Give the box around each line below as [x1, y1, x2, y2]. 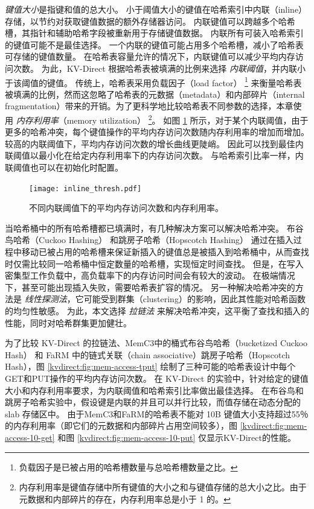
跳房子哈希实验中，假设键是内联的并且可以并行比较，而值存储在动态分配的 [5, 396, 301, 408]
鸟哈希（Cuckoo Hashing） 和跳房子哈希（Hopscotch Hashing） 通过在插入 [5, 233, 293, 246]
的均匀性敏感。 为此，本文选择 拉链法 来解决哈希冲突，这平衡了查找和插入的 [5, 305, 309, 317]
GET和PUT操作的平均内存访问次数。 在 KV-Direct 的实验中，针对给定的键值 [5, 372, 309, 384]
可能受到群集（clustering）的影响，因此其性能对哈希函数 [83, 292, 306, 305]
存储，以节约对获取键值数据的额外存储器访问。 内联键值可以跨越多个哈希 [5, 14, 295, 27]
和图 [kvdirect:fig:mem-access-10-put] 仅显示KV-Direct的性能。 [57, 431, 296, 443]
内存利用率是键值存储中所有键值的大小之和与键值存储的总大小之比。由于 [19, 481, 307, 493]
